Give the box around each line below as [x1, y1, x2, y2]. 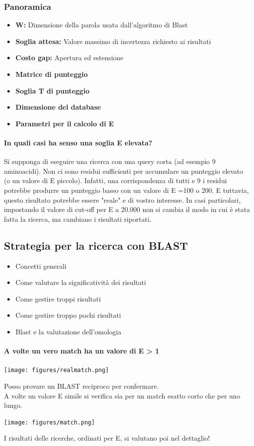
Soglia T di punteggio [15, 85, 89, 95]
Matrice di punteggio [15, 69, 88, 79]
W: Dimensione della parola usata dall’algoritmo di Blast [15, 20, 188, 30]
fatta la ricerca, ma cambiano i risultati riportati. [4, 213, 151, 224]
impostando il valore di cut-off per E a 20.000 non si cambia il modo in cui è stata [4, 204, 250, 214]
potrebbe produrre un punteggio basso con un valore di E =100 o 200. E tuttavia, [4, 185, 249, 195]
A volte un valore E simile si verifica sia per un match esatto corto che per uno [4, 390, 240, 400]
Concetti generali [15, 260, 67, 271]
